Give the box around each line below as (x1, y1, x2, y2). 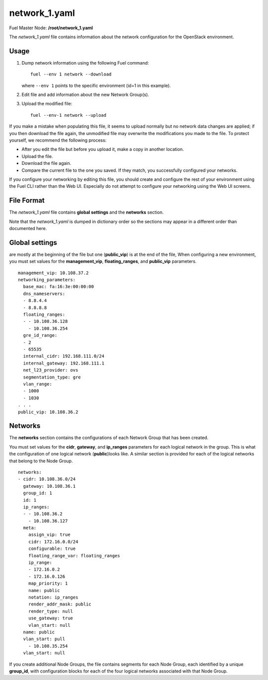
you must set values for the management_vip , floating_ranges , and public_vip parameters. (9, 258, 197, 264)
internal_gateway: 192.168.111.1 (23, 360, 105, 366)
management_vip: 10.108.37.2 (18, 270, 89, 276)
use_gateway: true (28, 615, 73, 621)
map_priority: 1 (28, 581, 68, 586)
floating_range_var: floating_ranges (28, 553, 120, 558)
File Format (9, 196, 45, 205)
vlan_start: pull (23, 636, 66, 642)
